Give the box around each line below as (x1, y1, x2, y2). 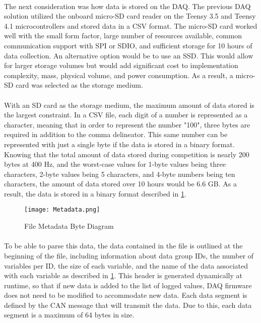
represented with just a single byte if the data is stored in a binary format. (4, 139, 235, 149)
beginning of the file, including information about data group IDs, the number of (4, 250, 254, 261)
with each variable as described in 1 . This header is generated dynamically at (4, 270, 242, 281)
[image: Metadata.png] (24, 206, 100, 214)
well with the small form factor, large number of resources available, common (4, 30, 242, 41)
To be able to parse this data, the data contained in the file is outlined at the (4, 240, 243, 251)
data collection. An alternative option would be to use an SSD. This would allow (4, 50, 253, 60)
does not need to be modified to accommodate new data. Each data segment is (4, 290, 247, 300)
